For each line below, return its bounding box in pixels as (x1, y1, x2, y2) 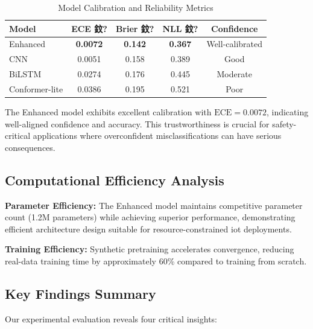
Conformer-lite (9, 82, 63, 95)
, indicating (266, 106, 309, 118)
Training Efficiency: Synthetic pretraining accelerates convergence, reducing (5, 243, 294, 255)
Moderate (217, 68, 252, 80)
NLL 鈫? (162, 22, 198, 34)
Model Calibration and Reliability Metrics (58, 1, 213, 13)
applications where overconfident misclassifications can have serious (33, 129, 282, 142)
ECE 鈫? (71, 22, 107, 34)
